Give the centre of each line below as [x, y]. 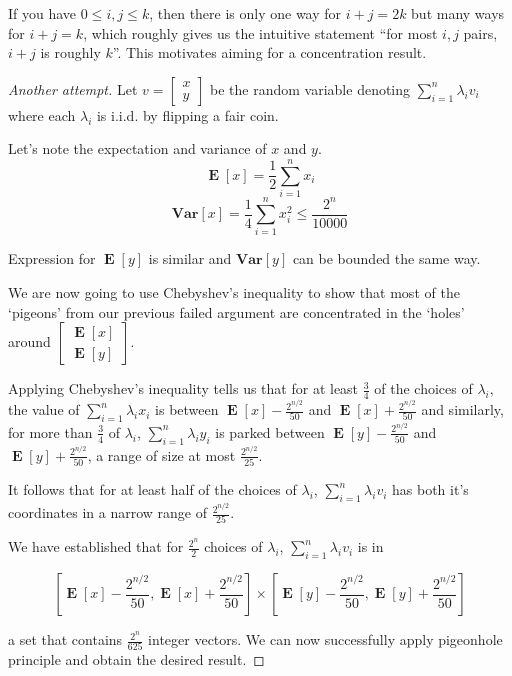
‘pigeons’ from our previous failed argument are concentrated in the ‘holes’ [236, 311]
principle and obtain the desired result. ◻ [136, 659]
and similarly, [462, 409]
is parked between [270, 431]
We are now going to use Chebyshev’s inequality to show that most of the [234, 291]
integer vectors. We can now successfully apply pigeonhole [325, 639]
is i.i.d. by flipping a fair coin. [187, 114]
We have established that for [96, 546]
